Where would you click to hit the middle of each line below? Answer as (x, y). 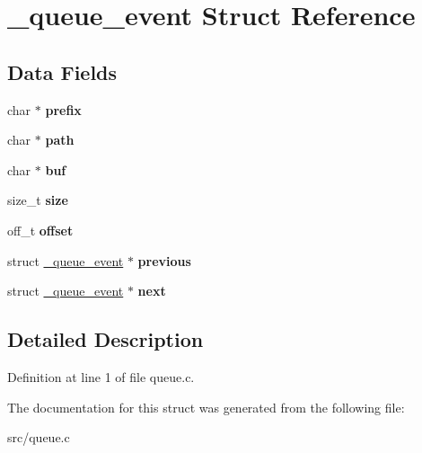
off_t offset (40, 230)
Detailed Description (105, 339)
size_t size (38, 200)
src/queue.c (39, 437)
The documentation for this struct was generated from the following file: (206, 407)
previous (164, 260)
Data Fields (62, 71)
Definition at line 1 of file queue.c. (101, 376)
